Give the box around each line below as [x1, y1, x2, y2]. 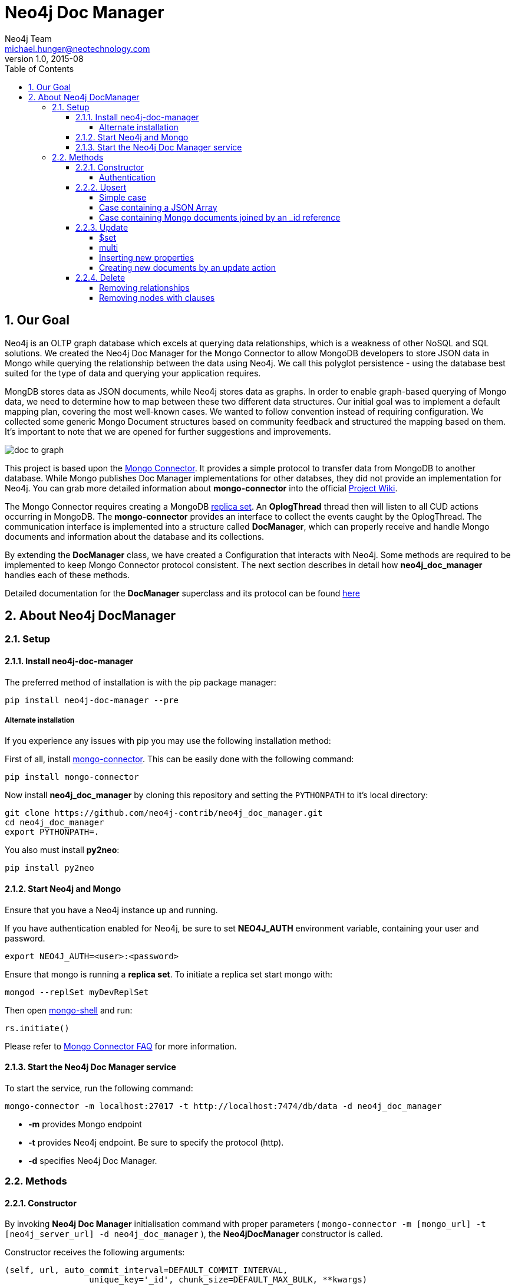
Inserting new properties [99, 252, 194, 263]
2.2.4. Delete [75, 272, 126, 283]
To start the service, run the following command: [5, 1082, 193, 1093]
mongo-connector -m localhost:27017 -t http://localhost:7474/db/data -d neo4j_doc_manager [5, 1101, 442, 1111]
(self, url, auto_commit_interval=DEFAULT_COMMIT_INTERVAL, [5, 1265, 288, 1275]
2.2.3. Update [75, 222, 128, 232]
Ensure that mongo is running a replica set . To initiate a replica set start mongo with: [5, 969, 333, 979]
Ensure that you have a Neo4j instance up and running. [5, 904, 218, 915]
